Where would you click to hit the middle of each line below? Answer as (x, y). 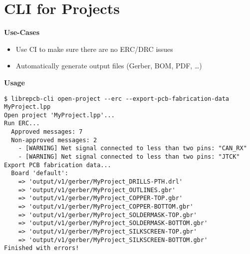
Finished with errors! (42, 248)
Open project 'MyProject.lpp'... (59, 115)
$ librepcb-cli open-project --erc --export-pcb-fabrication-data (117, 99)
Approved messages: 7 (47, 132)
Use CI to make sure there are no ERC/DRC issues (94, 49)
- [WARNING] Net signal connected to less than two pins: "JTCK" (129, 157)
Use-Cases (22, 32)
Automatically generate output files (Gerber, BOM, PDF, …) (109, 66)
